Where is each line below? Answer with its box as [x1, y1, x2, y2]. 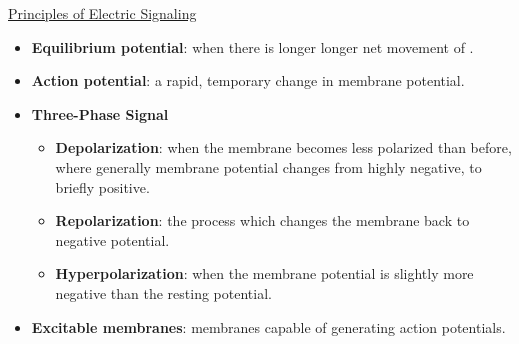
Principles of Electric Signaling [8, 3, 197, 23]
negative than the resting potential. [55, 282, 272, 303]
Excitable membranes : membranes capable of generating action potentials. [31, 316, 506, 337]
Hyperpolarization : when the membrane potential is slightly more [55, 263, 474, 284]
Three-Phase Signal [31, 103, 169, 124]
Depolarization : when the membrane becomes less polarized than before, [55, 137, 512, 158]
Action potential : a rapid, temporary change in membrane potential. [31, 70, 465, 91]
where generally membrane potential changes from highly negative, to [55, 156, 482, 177]
